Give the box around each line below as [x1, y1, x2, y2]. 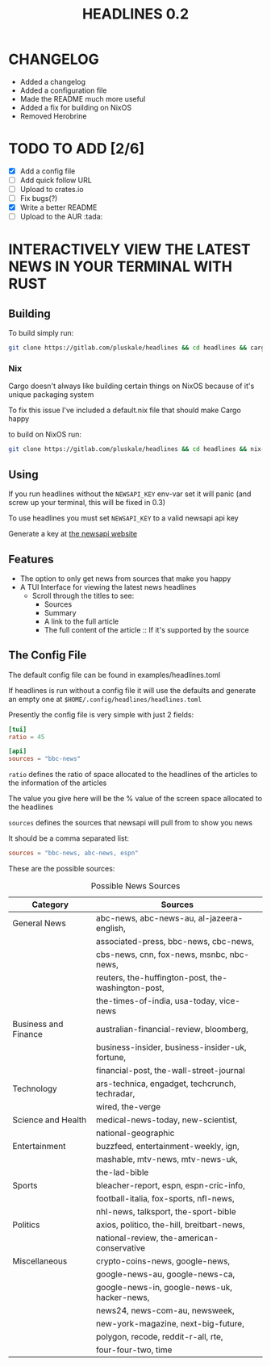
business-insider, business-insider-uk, [95, 1042, 248, 1053]
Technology [12, 1083, 58, 1094]
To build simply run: [8, 328, 74, 338]
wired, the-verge [95, 1101, 161, 1113]
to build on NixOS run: [8, 429, 82, 440]
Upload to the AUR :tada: [19, 211, 103, 222]
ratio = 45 [8, 733, 45, 741]
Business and [12, 1018, 64, 1030]
